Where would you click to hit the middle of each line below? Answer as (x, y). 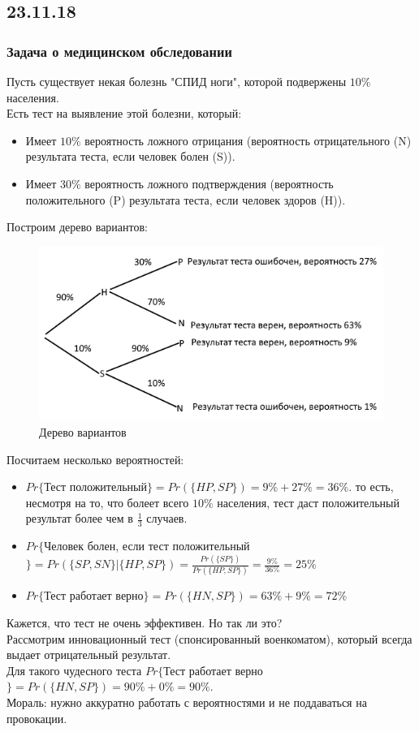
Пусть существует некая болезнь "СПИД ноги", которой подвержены (177, 81)
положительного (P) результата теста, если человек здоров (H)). (186, 199)
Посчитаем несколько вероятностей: (95, 459)
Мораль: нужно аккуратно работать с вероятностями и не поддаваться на (187, 702)
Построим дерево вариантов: (77, 227)
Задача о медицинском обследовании (119, 51)
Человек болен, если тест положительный (147, 546)
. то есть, (371, 487)
